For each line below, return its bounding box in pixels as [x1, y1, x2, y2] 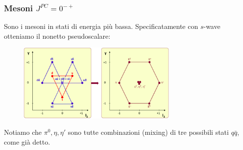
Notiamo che [4, 127, 42, 137]
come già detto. [4, 136, 50, 147]
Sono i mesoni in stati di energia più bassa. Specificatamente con [4, 21, 198, 31]
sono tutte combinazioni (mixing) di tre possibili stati [68, 127, 229, 137]
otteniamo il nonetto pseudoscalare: [4, 30, 111, 41]
